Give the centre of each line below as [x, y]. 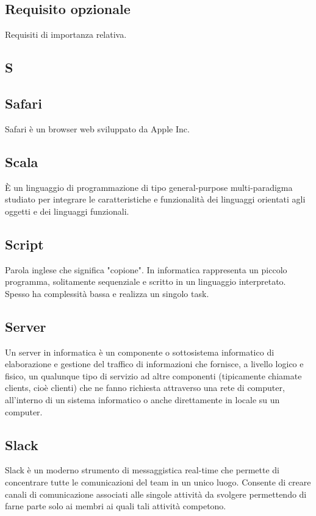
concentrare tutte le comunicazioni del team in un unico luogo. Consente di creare [158, 482]
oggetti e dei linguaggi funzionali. [67, 211]
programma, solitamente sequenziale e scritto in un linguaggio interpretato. [145, 281]
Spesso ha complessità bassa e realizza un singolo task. [107, 293]
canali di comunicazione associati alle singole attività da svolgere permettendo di [156, 494]
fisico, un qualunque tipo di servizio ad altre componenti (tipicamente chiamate [153, 375]
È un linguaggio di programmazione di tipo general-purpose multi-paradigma [149, 187]
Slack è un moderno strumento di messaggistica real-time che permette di [142, 470]
